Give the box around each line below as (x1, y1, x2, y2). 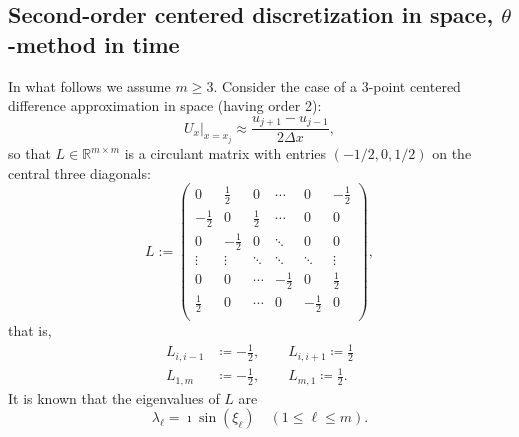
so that (8, 143, 51, 164)
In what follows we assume (8, 75, 171, 96)
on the (432, 143, 472, 164)
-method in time (8, 28, 180, 59)
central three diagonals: (8, 162, 151, 183)
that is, (8, 320, 52, 341)
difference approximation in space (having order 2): (8, 95, 322, 116)
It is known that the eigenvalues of (8, 387, 220, 408)
